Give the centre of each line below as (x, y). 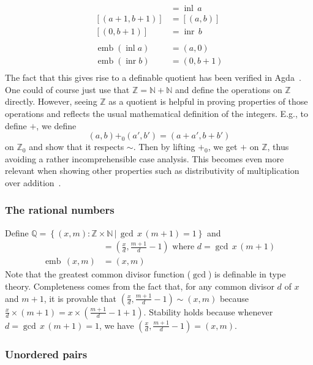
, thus (278, 147)
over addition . (33, 182)
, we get (223, 147)
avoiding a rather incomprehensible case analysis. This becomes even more (145, 158)
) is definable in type (247, 274)
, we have (116, 325)
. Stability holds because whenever (208, 311)
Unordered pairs (46, 354)
